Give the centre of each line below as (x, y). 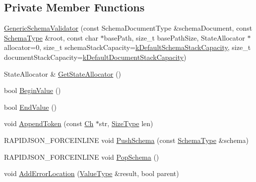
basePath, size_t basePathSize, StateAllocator (174, 37)
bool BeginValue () (32, 90)
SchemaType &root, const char (51, 37)
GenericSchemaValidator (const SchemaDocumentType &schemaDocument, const (128, 28)
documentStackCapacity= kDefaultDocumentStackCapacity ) (95, 57)
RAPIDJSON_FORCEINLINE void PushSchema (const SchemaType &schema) (126, 140)
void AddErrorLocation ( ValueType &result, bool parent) (92, 173)
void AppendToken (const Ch (49, 123)
